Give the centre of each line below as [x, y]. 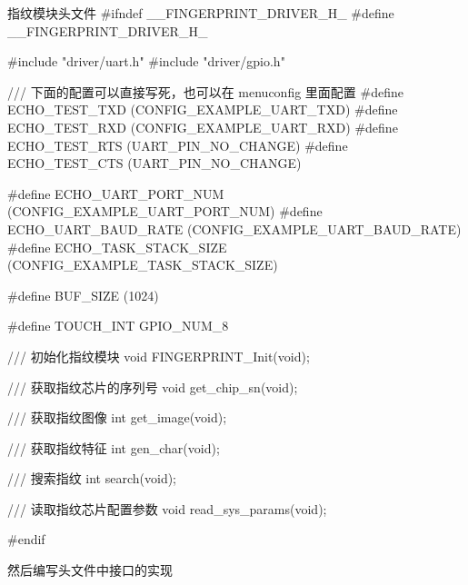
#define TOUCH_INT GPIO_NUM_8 [118, 326]
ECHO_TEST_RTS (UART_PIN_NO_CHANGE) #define [178, 145]
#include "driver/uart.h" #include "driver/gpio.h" [146, 61]
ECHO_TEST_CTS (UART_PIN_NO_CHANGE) [154, 163]
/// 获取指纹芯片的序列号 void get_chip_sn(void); [153, 387]
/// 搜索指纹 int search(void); [92, 478]
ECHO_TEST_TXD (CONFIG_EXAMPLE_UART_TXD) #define [203, 109]
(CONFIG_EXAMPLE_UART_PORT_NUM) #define [165, 211]
